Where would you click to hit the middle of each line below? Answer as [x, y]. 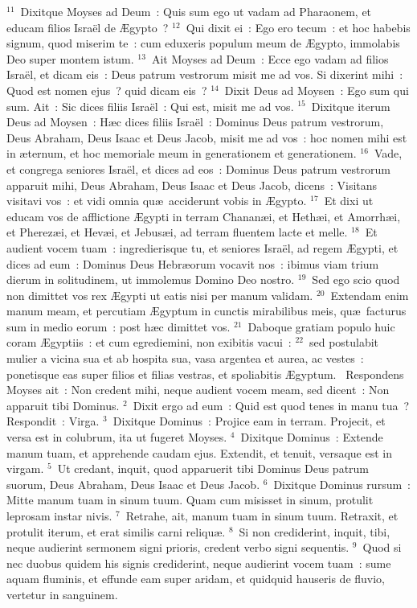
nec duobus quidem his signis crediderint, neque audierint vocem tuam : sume [199, 563]
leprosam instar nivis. [59, 516]
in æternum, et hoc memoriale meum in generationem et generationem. [182, 153]
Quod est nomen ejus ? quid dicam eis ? [107, 90]
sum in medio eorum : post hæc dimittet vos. [119, 326]
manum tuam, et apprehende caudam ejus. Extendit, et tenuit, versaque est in [200, 452]
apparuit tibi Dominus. [63, 405]
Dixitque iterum [351, 106]
